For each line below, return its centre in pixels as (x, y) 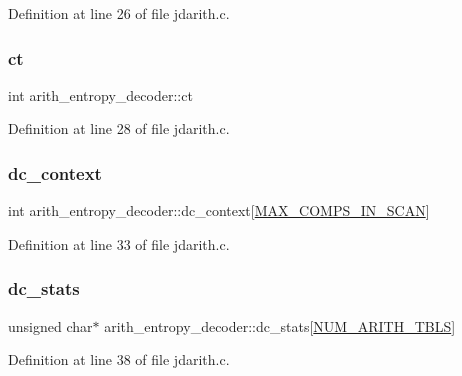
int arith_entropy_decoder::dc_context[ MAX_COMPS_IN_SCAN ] (219, 210)
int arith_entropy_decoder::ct (100, 94)
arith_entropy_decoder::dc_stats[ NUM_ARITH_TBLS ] (280, 325)
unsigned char (50, 325)
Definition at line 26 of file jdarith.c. (119, 13)
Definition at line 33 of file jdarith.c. (119, 243)
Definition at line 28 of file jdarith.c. (119, 128)
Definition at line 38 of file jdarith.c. (119, 359)
